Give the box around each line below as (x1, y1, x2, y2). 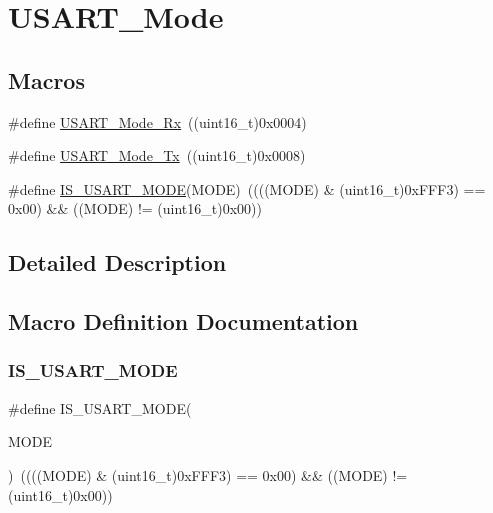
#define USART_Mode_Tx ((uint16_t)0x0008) (8, 145, 306, 166)
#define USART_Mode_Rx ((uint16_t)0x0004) (8, 111, 307, 132)
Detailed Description (8, 247, 227, 278)
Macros (8, 64, 85, 95)
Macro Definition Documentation (8, 306, 359, 337)
